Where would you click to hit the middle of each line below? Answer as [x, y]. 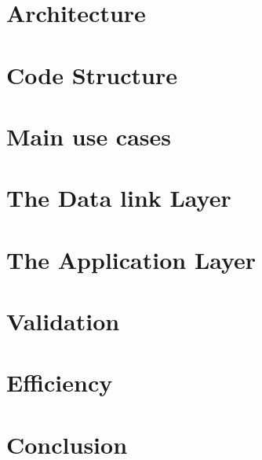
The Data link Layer [119, 198]
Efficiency [60, 383]
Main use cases [89, 136]
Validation [63, 321]
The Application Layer [131, 259]
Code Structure [92, 74]
